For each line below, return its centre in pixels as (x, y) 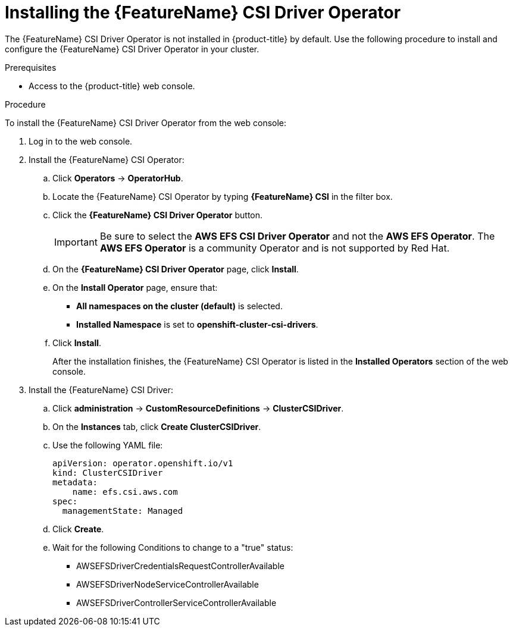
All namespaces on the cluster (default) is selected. (179, 306)
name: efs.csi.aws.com (125, 492)
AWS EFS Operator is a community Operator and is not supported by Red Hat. (275, 248)
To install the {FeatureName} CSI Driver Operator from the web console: (146, 123)
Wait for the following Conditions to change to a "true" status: (173, 547)
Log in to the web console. (81, 141)
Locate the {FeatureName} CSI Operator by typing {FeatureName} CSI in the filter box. (223, 196)
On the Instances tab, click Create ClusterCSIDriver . (157, 426)
